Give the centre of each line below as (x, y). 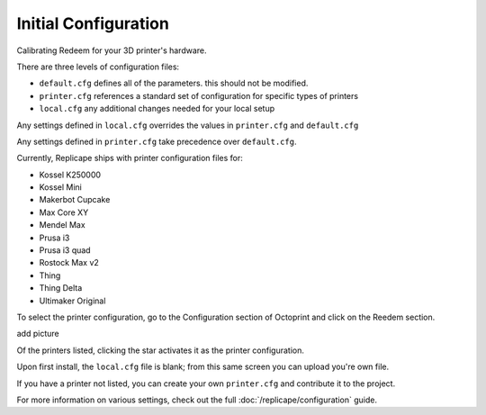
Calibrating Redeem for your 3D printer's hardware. (112, 50)
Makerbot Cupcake (75, 200)
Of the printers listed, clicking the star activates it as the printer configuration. (161, 350)
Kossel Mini (61, 187)
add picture (38, 334)
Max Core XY (64, 212)
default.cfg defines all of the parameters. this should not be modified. (174, 83)
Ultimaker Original (72, 301)
